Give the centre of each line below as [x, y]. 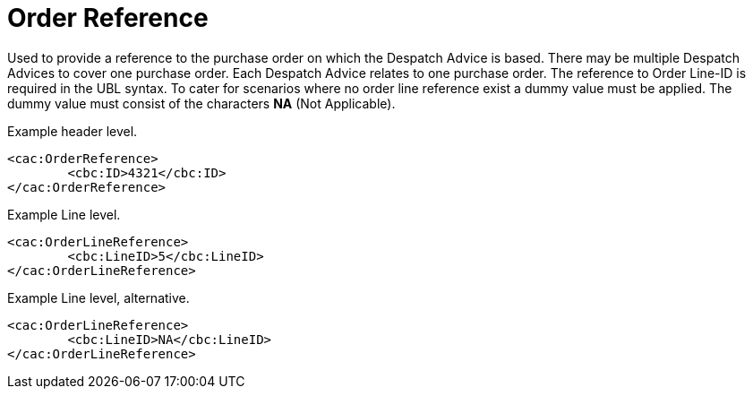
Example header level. [73, 131]
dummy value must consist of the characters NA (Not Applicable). [201, 103]
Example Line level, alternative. [98, 297]
